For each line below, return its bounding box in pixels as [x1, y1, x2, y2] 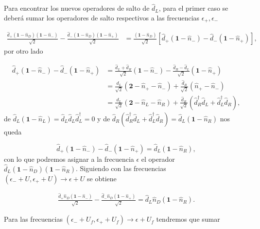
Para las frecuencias [4, 214, 63, 224]
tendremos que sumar [156, 214, 220, 224]
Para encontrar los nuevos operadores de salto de [4, 3, 150, 13]
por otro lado [4, 46, 43, 56]
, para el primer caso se [158, 3, 228, 13]
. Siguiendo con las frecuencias [75, 163, 166, 173]
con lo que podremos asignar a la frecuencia [4, 153, 134, 164]
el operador [141, 153, 175, 164]
